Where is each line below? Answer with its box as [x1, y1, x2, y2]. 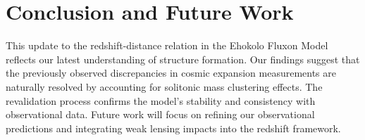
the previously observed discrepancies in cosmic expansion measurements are [6, 65, 336, 80]
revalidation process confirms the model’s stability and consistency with [6, 93, 316, 108]
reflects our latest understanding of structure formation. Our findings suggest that [6, 51, 360, 66]
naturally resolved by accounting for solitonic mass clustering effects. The [6, 79, 323, 94]
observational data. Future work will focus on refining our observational [6, 107, 315, 122]
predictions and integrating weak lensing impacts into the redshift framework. [6, 120, 341, 135]
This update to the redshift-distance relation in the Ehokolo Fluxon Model [6, 38, 328, 53]
